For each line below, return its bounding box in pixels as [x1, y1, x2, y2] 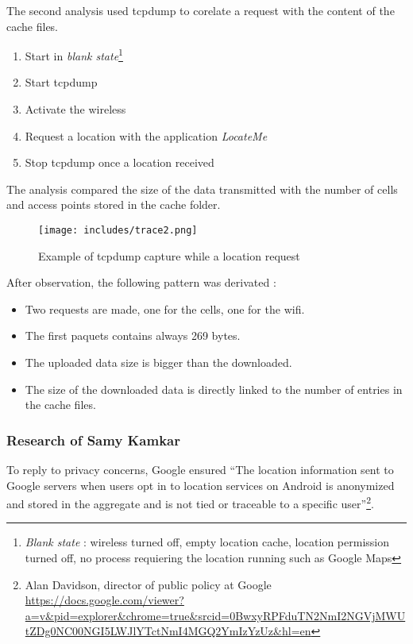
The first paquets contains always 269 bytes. [25, 327, 241, 344]
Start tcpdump [25, 74, 98, 91]
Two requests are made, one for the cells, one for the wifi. [25, 300, 305, 317]
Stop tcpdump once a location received [25, 154, 214, 171]
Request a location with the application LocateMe [25, 127, 268, 144]
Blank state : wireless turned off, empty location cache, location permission [25, 534, 390, 550]
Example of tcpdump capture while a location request [38, 247, 300, 264]
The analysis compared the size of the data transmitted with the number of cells [6, 180, 398, 197]
